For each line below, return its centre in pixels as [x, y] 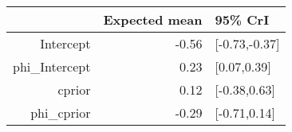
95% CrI [242, 19]
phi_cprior [61, 113]
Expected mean [153, 19]
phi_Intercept [52, 66]
